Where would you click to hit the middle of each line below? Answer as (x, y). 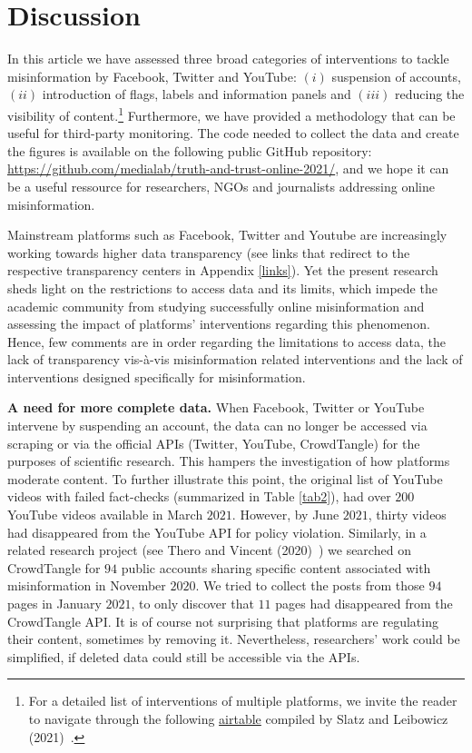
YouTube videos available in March (105, 515)
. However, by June (285, 515)
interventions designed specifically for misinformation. (157, 376)
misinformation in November (87, 585)
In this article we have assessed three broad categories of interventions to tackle (228, 59)
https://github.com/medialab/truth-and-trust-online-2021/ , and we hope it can (228, 168)
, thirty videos (407, 515)
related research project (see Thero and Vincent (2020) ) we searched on (209, 550)
